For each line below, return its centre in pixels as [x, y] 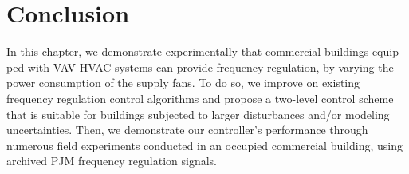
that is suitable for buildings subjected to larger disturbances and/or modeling [198, 114]
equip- [387, 51]
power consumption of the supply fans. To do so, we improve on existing [183, 83]
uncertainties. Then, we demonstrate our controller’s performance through [187, 130]
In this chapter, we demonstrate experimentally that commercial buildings [188, 51]
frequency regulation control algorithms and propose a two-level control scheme [200, 98]
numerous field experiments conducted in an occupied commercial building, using [204, 145]
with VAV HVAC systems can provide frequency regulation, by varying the [210, 67]
